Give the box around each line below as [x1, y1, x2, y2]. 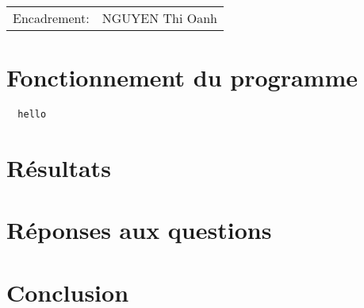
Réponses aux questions [6, 214, 272, 246]
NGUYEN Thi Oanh [102, 9, 217, 27]
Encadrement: [13, 9, 90, 27]
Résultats [6, 151, 111, 183]
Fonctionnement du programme [6, 61, 358, 94]
